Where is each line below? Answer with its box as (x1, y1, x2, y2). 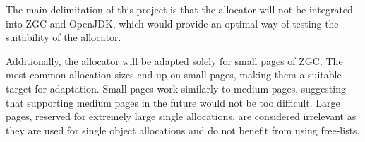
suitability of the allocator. (6, 30, 121, 45)
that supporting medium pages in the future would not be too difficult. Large (6, 95, 340, 110)
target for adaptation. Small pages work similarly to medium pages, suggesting (6, 81, 346, 95)
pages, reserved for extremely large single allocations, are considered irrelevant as (6, 109, 357, 124)
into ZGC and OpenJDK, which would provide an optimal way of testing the (6, 16, 339, 30)
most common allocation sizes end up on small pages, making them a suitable (6, 67, 342, 82)
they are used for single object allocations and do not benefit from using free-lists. (6, 122, 360, 137)
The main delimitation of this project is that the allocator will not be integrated (6, 2, 353, 16)
